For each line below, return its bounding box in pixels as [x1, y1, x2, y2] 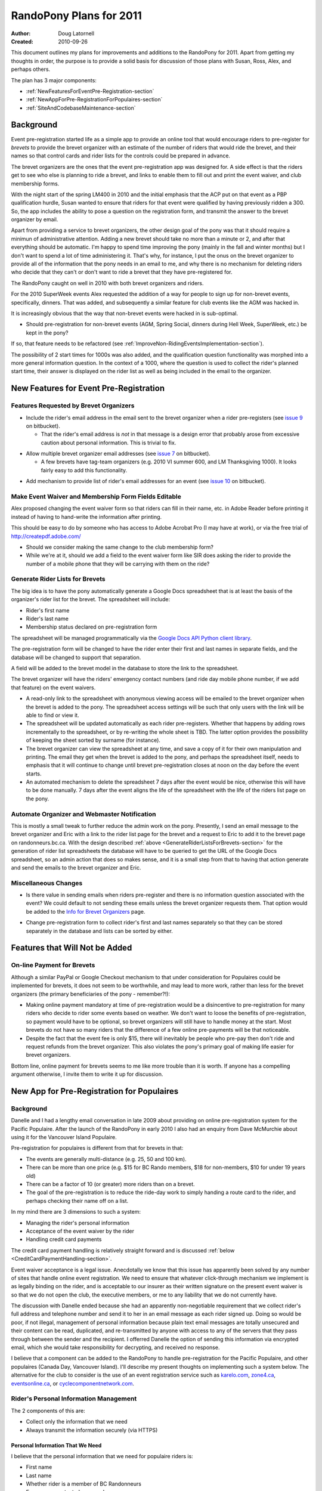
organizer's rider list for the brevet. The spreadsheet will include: [11, 596, 170, 603]
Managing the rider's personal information [26, 1219, 130, 1226]
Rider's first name [26, 607, 70, 614]
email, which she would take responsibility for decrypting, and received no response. [11, 1344, 220, 1351]
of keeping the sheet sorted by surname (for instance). [26, 737, 161, 744]
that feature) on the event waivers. [11, 683, 96, 691]
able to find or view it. [26, 712, 80, 719]
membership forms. [11, 180, 60, 187]
